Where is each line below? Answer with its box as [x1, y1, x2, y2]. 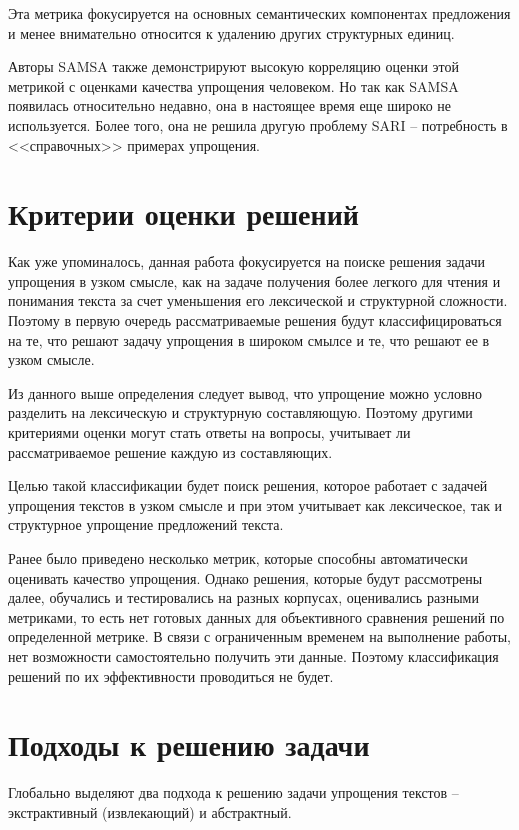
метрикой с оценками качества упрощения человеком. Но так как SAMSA [8, 75, 459, 96]
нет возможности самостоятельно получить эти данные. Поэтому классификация [8, 645, 499, 666]
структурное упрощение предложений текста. [8, 514, 284, 535]
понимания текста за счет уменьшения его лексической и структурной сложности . [8, 290, 508, 311]
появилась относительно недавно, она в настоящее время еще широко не [8, 95, 452, 116]
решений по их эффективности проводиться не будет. [8, 665, 334, 686]
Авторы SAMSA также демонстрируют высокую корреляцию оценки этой [8, 56, 460, 77]
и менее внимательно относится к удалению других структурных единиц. [8, 22, 455, 43]
